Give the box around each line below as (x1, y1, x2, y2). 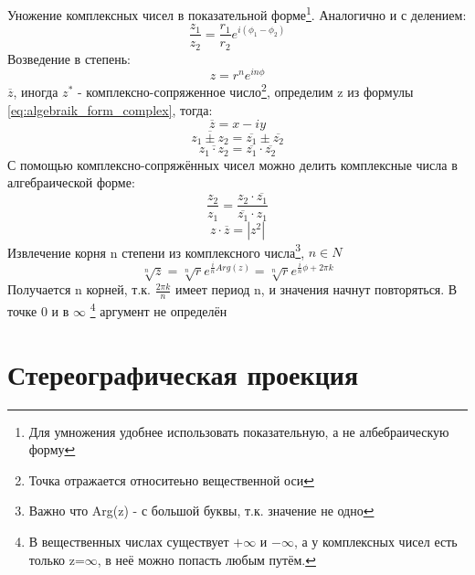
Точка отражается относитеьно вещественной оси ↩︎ (28, 470, 314, 489)
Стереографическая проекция (7, 355, 359, 392)
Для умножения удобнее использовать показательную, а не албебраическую (28, 421, 449, 441)
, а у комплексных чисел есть (293, 531, 458, 550)
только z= (28, 549, 85, 569)
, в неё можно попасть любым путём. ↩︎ (97, 549, 316, 569)
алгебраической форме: (7, 173, 135, 192)
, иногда (13, 82, 58, 101)
